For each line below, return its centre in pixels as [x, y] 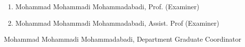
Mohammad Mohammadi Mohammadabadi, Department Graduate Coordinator [123, 39]
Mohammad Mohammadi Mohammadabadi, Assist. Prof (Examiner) [117, 23]
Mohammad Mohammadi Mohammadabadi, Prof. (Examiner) [107, 6]
